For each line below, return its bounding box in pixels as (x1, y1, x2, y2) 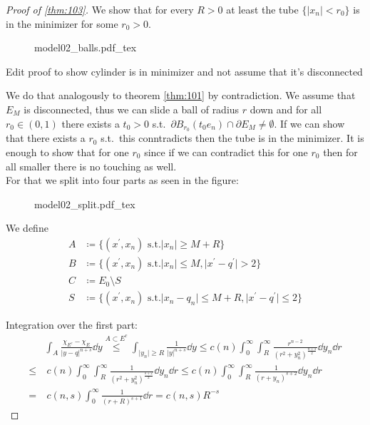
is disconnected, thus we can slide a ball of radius (24, 101, 240, 116)
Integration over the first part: (6, 317, 138, 332)
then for (323, 145, 358, 160)
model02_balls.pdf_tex (34, 40, 137, 55)
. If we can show (274, 116, 345, 130)
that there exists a (6, 130, 86, 145)
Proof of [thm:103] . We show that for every (6, 2, 194, 16)
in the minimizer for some (6, 16, 118, 31)
